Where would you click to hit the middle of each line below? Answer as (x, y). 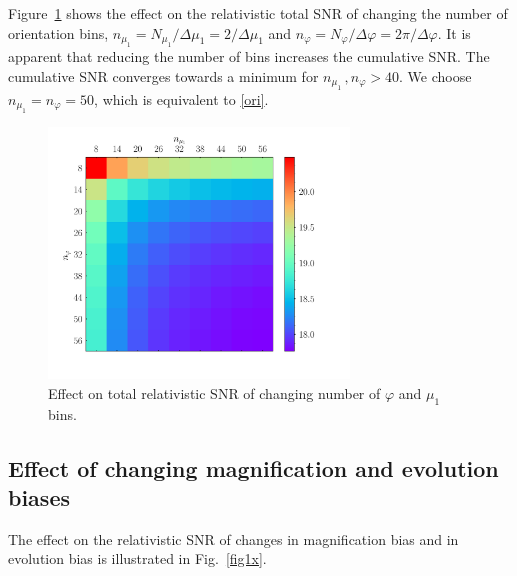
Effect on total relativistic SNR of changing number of (214, 392)
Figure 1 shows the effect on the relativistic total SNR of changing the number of (258, 13)
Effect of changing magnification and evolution (253, 467)
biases (39, 497)
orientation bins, (58, 32)
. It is (454, 32)
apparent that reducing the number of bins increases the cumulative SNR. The (249, 56)
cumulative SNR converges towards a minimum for (163, 75)
